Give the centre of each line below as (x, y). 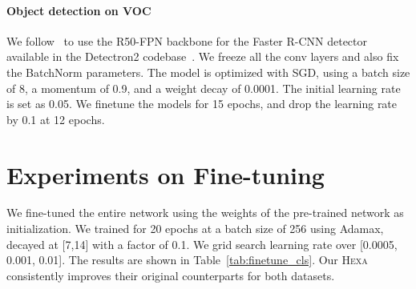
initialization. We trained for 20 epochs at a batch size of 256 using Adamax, (195, 229)
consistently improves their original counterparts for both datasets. (171, 275)
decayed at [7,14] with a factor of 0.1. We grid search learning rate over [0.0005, (202, 244)
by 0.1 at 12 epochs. (56, 119)
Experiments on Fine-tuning (166, 174)
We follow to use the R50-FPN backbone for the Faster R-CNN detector (187, 40)
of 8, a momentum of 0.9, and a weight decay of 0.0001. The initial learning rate (204, 88)
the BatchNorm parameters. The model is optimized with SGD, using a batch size (208, 72)
